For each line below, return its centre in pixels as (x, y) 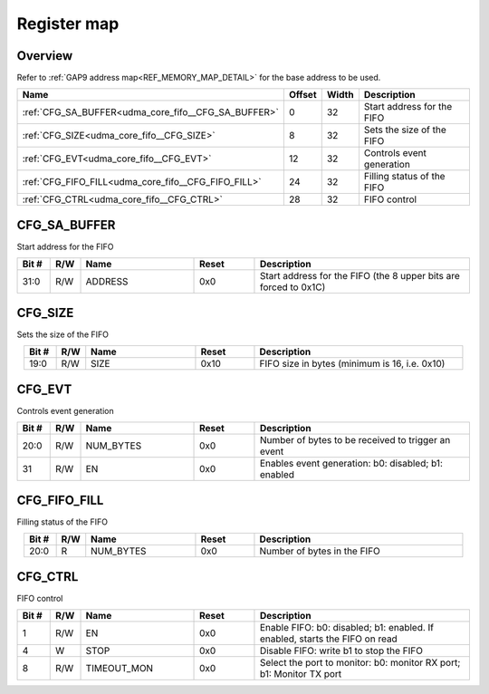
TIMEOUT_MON (120, 668)
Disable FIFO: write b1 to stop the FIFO (341, 651)
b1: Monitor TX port (301, 673)
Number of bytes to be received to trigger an (355, 440)
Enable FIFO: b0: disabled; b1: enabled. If (347, 627)
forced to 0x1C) (292, 287)
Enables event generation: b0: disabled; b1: (351, 464)
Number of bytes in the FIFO (320, 551)
